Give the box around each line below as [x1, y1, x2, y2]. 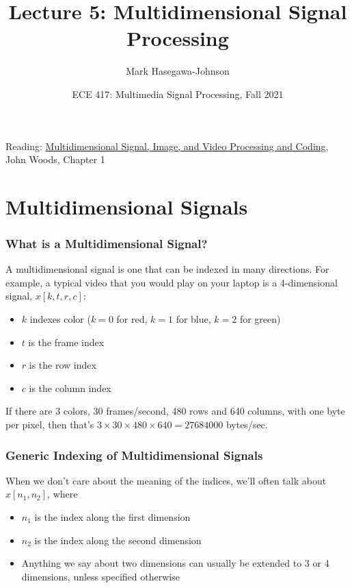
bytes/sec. [226, 417, 268, 432]
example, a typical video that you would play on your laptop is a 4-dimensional [5, 275, 338, 289]
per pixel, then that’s [5, 417, 94, 432]
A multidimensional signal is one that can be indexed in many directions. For [5, 262, 329, 276]
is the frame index [28, 334, 105, 349]
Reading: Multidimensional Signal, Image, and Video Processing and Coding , [5, 138, 329, 153]
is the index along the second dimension [34, 532, 202, 547]
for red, [116, 312, 148, 326]
